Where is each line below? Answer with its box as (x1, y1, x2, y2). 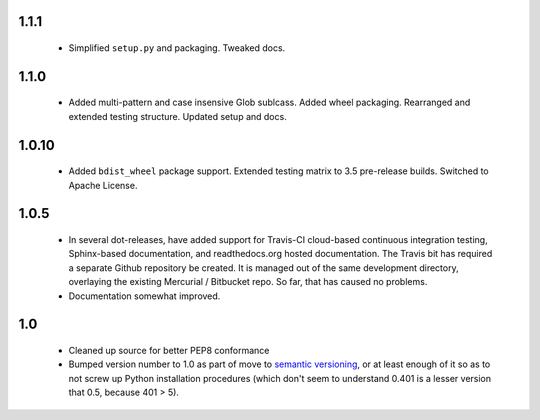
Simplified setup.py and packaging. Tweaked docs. (68, 42, 286, 54)
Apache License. (68, 179, 138, 191)
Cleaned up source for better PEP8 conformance (68, 344, 270, 356)
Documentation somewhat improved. (68, 290, 221, 302)
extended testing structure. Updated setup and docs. (68, 110, 287, 122)
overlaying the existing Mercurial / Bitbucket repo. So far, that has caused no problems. (68, 276, 428, 288)
